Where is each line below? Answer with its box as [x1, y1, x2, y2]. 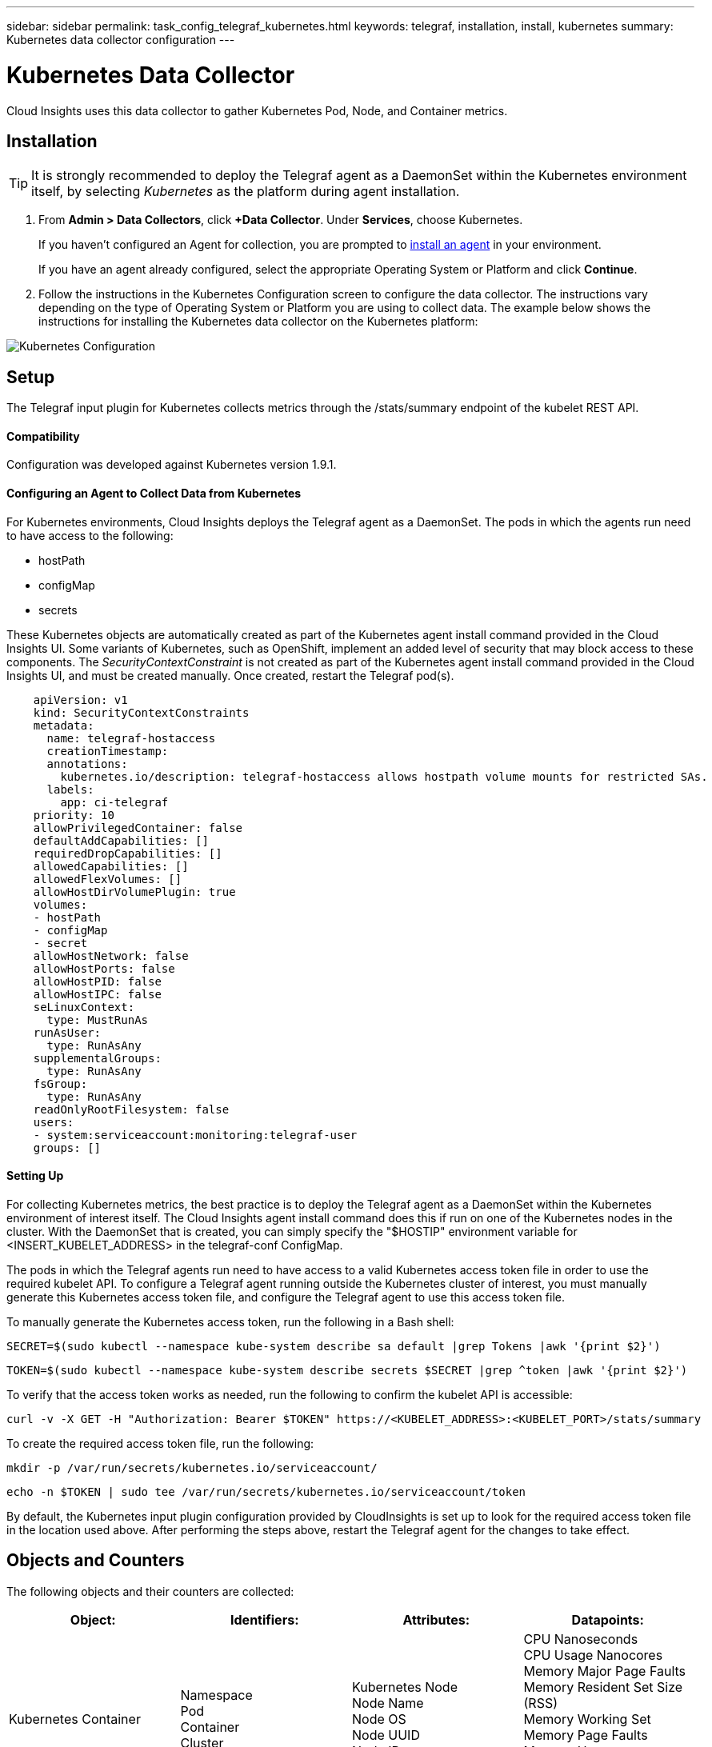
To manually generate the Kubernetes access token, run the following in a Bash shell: [6, 1314, 454, 1329]
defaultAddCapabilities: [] [33, 834, 209, 847]
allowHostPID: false [33, 974, 162, 988]
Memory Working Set [523, 1710, 651, 1727]
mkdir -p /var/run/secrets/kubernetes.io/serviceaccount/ [6, 1461, 378, 1474]
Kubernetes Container [9, 1710, 141, 1727]
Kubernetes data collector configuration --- [6, 33, 235, 46]
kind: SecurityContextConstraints [33, 706, 250, 719]
